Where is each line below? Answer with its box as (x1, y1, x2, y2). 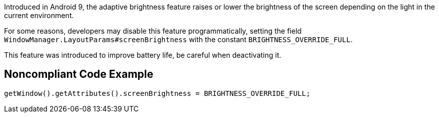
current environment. (4, 11, 74, 20)
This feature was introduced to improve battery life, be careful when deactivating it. (4, 51, 282, 59)
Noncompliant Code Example (4, 68, 153, 81)
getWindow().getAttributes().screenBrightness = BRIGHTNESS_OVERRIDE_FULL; (4, 89, 310, 97)
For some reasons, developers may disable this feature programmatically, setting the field (4, 27, 302, 35)
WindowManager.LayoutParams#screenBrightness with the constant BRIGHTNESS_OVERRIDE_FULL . (4, 35, 353, 44)
